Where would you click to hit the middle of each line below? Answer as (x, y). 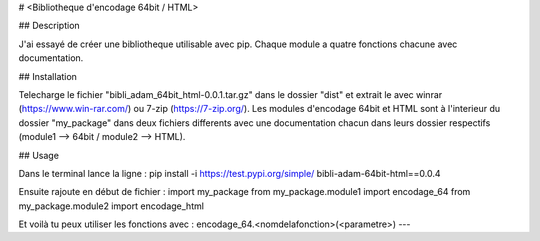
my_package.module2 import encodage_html (111, 206)
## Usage (39, 155)
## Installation (47, 76)
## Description (49, 26)
